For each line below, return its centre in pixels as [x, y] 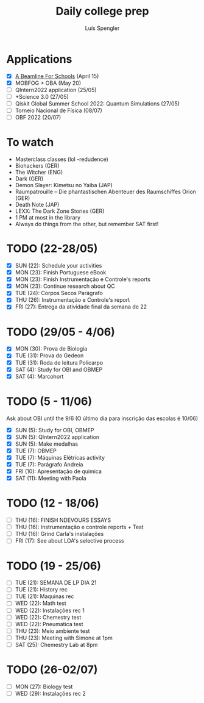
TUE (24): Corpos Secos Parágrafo [59, 293]
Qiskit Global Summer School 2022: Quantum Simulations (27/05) [97, 103]
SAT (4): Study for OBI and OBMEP [59, 369]
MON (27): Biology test [44, 687]
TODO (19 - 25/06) [54, 566]
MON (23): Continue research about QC [65, 286]
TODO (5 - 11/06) [49, 401]
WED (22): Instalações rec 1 [50, 610]
